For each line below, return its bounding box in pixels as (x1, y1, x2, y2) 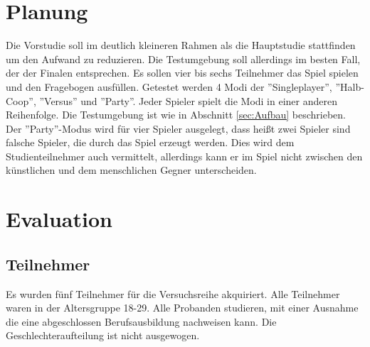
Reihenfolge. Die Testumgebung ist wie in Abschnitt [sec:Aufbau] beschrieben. (6, 107, 346, 122)
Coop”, (6, 93, 36, 108)
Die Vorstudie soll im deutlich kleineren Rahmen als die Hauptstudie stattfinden (6, 38, 356, 53)
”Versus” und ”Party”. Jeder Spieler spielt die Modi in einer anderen (39, 93, 337, 108)
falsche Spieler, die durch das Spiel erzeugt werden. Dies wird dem (6, 135, 295, 150)
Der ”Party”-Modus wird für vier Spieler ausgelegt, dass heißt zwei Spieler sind (6, 121, 351, 136)
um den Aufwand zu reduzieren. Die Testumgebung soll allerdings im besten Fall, (6, 51, 361, 66)
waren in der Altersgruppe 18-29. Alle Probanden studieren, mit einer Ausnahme (6, 300, 359, 315)
